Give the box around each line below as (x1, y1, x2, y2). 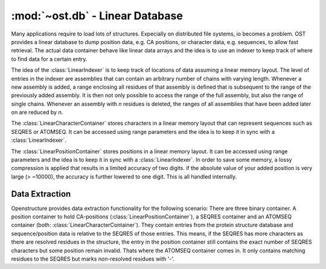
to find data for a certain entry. (11, 55, 88, 63)
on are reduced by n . (11, 109, 63, 116)
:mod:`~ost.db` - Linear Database (11, 9, 184, 22)
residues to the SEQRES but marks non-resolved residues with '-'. (11, 255, 175, 262)
